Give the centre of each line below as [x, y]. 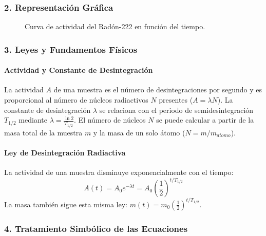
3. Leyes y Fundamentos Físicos [71, 49]
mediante [33, 120]
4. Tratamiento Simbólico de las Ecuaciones [96, 228]
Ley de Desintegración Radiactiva [65, 152]
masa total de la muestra [43, 132]
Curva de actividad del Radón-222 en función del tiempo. [115, 26]
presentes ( [176, 100]
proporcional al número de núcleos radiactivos [76, 100]
